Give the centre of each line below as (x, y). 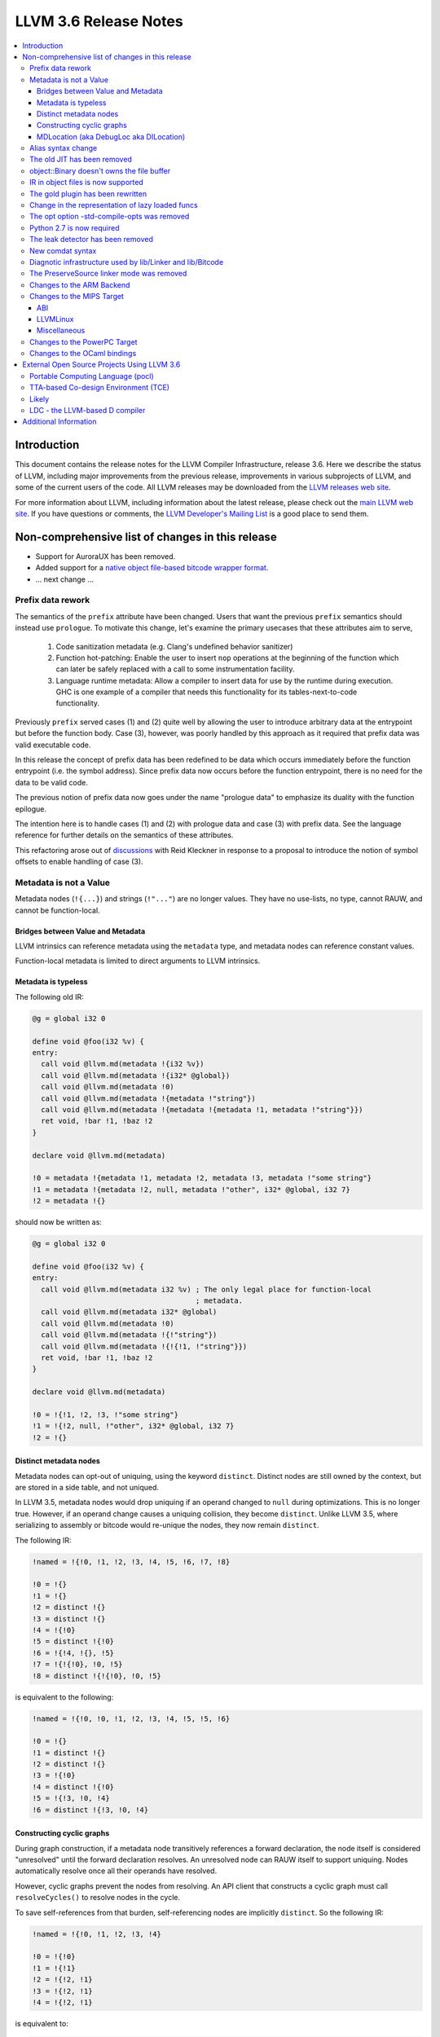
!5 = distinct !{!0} (73, 1641)
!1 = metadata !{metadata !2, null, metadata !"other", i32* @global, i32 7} (191, 1189)
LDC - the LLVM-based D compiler (88, 411)
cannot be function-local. (58, 910)
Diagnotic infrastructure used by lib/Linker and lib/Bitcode (127, 262)
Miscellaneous (61, 331)
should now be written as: (58, 1222)
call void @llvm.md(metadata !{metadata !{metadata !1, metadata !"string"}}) (202, 1109)
